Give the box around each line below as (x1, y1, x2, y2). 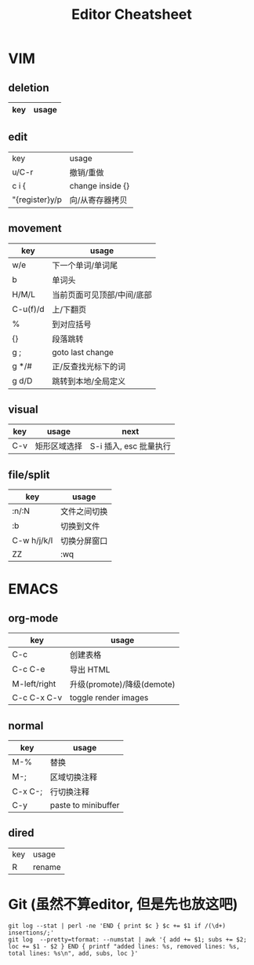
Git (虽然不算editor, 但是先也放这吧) (8, 896, 238, 913)
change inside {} (69, 180, 130, 191)
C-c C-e (12, 664, 45, 675)
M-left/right (12, 678, 56, 689)
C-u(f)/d (12, 303, 45, 314)
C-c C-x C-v (12, 692, 63, 703)
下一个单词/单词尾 (52, 259, 118, 270)
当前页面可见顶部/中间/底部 (52, 289, 153, 300)
